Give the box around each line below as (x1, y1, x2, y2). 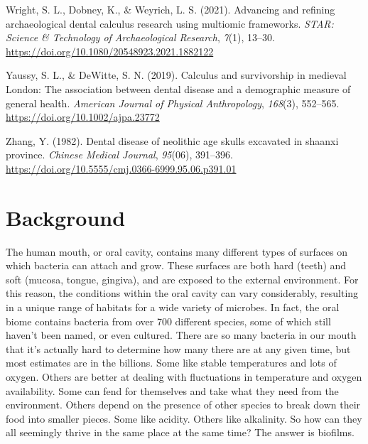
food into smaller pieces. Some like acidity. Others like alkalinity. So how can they (6, 411, 362, 426)
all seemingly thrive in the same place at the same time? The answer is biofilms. (6, 425, 355, 440)
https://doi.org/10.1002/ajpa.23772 (6, 109, 160, 124)
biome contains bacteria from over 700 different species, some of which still (6, 313, 331, 328)
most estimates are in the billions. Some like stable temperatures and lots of (6, 355, 337, 370)
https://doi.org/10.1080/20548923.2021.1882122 (6, 43, 214, 58)
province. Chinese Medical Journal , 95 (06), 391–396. (6, 147, 233, 162)
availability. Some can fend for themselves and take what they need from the (6, 383, 339, 398)
